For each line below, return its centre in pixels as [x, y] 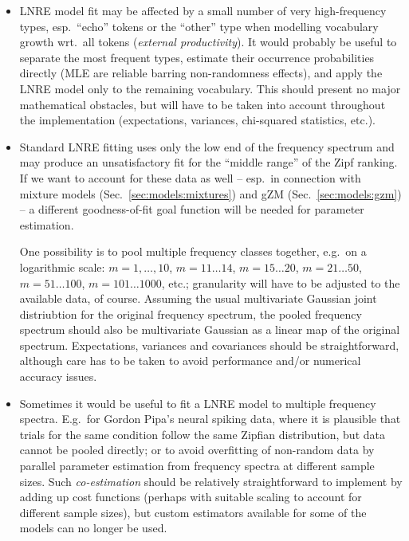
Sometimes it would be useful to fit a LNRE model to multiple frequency [198, 403]
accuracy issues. [58, 376]
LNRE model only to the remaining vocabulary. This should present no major [210, 88]
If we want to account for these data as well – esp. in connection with [190, 177]
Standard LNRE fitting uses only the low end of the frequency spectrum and [207, 146]
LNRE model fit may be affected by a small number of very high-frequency [203, 10]
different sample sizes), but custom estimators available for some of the [193, 512]
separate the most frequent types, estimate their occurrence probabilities [197, 57]
